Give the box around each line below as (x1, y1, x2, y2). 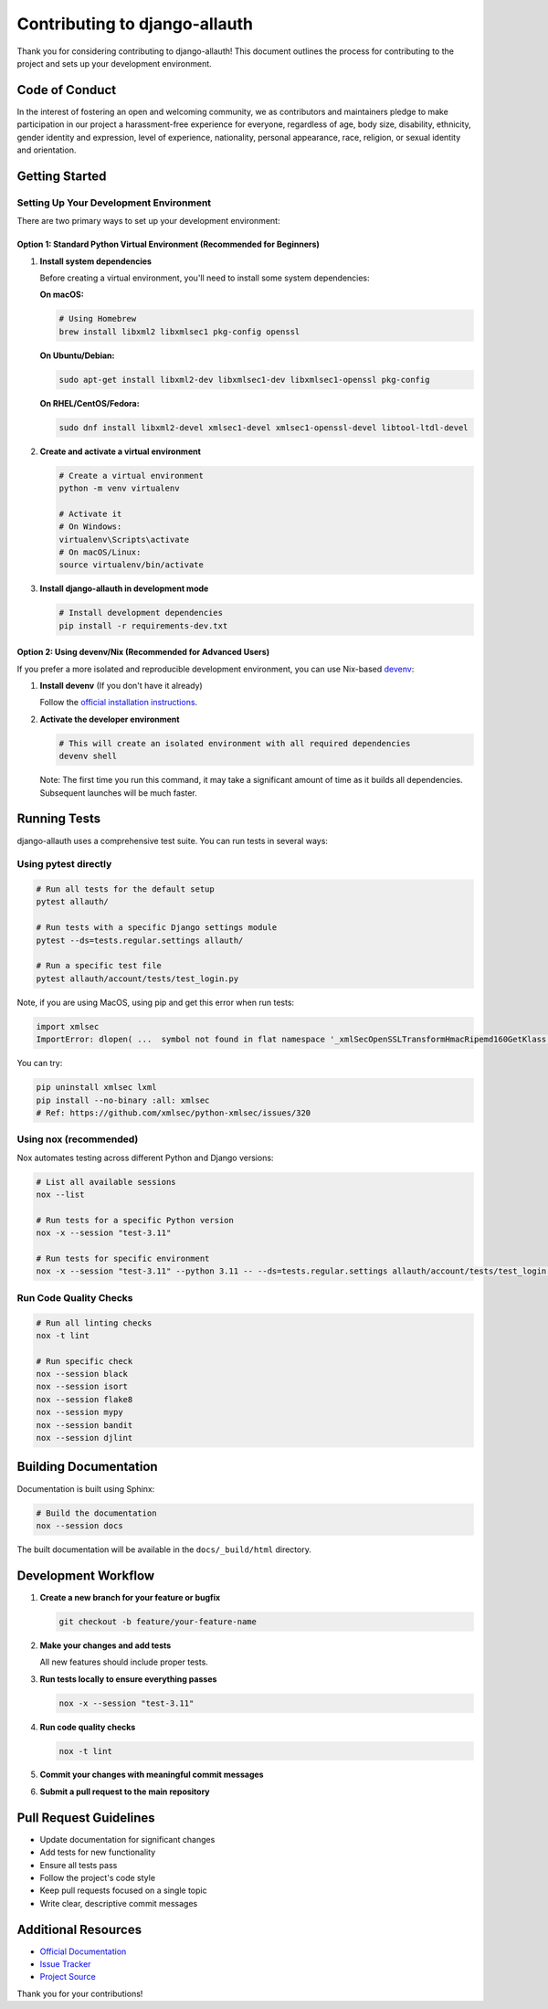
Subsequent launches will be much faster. (39, 787, 197, 798)
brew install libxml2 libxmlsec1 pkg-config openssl (58, 326, 300, 337)
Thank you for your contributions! (16, 1988, 143, 1999)
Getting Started (16, 168, 107, 184)
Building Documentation (16, 1459, 159, 1475)
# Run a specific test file (36, 960, 162, 971)
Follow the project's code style (39, 1872, 155, 1883)
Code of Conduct (16, 82, 117, 98)
